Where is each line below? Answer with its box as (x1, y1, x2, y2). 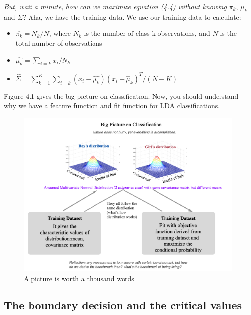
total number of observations (15, 37, 102, 48)
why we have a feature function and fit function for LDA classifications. (4, 100, 220, 111)
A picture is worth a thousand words (24, 273, 134, 283)
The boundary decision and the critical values (4, 297, 242, 312)
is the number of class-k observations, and (84, 28, 210, 38)
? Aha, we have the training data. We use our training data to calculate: (23, 11, 241, 22)
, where (49, 28, 71, 38)
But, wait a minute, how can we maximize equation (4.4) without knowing (4, 1, 227, 11)
